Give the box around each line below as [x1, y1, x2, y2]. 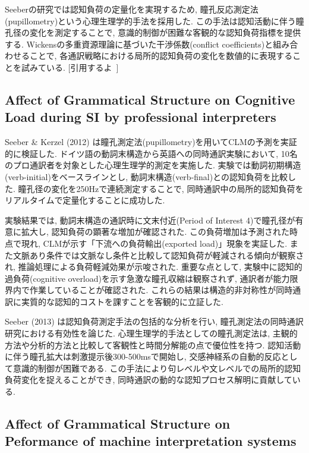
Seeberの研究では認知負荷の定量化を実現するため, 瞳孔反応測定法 [5, 3, 258, 15]
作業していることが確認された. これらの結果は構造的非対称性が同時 [29, 284, 293, 296]
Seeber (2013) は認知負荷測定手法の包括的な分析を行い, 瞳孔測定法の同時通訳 [5, 315, 304, 328]
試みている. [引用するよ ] [21, 61, 119, 73]
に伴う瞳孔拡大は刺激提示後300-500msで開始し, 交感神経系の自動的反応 [5, 350, 281, 363]
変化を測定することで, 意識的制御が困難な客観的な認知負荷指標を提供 [29, 26, 301, 39]
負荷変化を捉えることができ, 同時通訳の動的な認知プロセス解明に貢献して [5, 373, 292, 386]
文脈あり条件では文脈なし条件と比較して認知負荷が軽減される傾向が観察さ [12, 248, 304, 261]
